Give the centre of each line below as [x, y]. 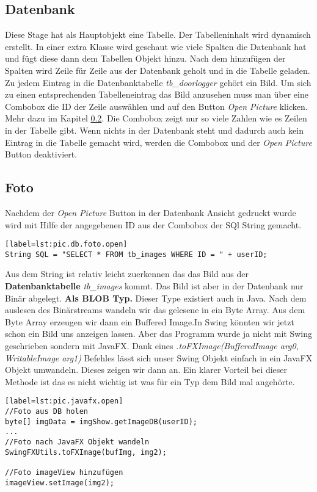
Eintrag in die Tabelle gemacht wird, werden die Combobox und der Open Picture [158, 142]
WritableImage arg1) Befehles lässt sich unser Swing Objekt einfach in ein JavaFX [159, 357]
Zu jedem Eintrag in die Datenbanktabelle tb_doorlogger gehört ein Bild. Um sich [158, 82]
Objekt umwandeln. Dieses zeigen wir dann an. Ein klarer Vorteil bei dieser [146, 370]
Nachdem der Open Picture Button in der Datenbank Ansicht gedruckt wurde [151, 212]
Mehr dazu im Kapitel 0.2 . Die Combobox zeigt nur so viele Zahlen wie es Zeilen [156, 118]
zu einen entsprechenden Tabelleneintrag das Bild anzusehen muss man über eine [157, 94]
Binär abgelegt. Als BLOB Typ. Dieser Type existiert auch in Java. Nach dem [156, 298]
